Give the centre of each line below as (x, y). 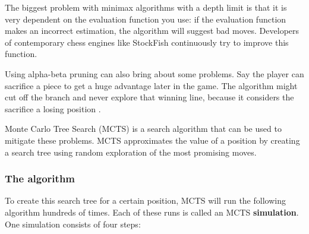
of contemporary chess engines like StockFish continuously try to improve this (147, 42)
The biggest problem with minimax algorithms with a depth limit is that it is (146, 7)
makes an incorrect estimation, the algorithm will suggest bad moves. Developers (152, 31)
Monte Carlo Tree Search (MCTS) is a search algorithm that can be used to (143, 129)
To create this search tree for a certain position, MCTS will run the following (145, 200)
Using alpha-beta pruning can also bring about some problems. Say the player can (154, 73)
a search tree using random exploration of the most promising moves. (131, 152)
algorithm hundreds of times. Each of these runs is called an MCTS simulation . (152, 212)
